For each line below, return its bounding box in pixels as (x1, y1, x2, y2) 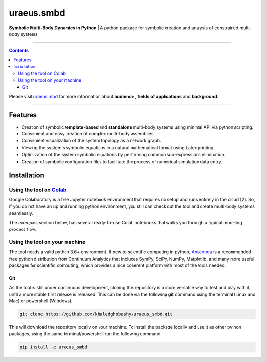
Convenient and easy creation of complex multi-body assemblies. (21, 131, 155, 136)
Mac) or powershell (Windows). (9, 298, 73, 304)
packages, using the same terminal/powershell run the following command (9, 330, 161, 337)
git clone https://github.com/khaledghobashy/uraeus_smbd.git (19, 311, 173, 317)
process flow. (9, 227, 37, 232)
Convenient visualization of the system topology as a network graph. (21, 138, 161, 144)
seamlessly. (9, 210, 33, 216)
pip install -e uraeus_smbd (19, 344, 87, 350)
